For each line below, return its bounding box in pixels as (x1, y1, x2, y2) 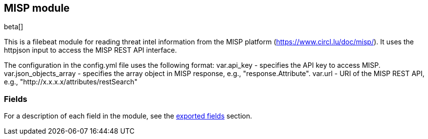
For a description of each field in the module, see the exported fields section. (4, 112, 252, 120)
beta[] (4, 22, 23, 31)
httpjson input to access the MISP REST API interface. (4, 46, 177, 55)
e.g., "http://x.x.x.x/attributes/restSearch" (4, 78, 138, 86)
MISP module (4, 2, 70, 14)
